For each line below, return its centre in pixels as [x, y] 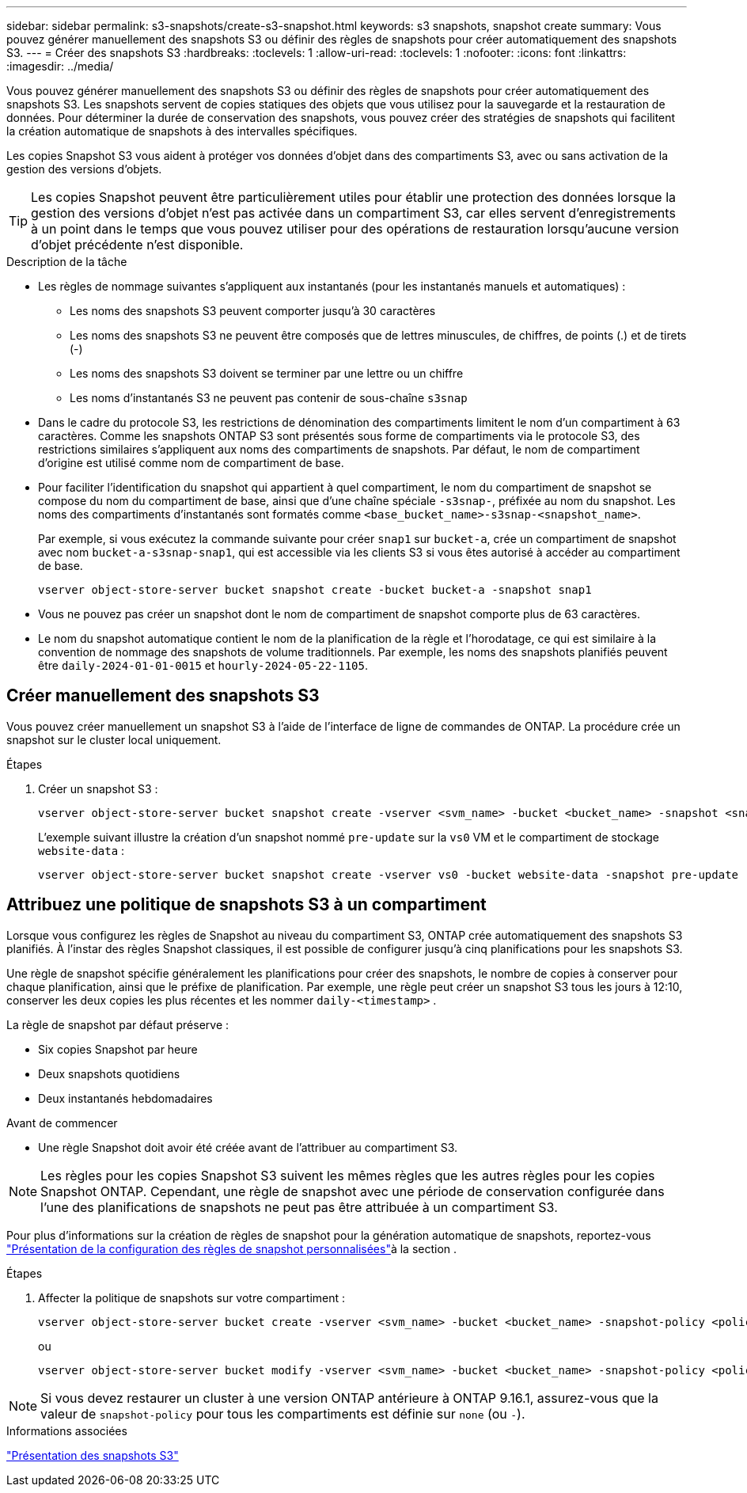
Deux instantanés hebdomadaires [125, 1098]
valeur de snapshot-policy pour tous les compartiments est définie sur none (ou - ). [283, 1413]
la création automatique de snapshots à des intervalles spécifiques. [182, 131]
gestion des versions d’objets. [84, 169]
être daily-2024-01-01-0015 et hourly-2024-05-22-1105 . [203, 665]
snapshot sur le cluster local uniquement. [114, 739]
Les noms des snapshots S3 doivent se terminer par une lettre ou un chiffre [267, 373]
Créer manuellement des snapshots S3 [163, 696]
